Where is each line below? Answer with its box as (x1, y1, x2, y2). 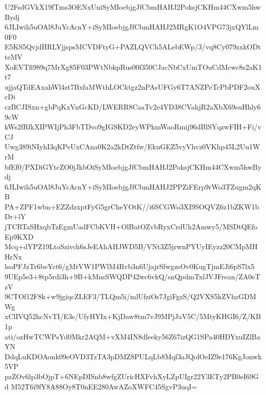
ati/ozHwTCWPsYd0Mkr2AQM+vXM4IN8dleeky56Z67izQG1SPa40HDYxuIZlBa (5, 331, 260, 341)
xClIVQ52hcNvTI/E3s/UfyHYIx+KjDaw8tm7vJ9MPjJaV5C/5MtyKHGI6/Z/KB (5, 311, 261, 322)
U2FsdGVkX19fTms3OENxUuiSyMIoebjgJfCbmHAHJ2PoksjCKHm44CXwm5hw (5, 2, 261, 12)
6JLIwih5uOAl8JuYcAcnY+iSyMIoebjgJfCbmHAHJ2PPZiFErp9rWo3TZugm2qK (5, 181, 261, 192)
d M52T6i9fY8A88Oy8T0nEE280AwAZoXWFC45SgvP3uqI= (5, 381, 197, 391)
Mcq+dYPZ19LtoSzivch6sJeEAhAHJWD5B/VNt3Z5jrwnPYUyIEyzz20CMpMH (5, 241, 258, 252)
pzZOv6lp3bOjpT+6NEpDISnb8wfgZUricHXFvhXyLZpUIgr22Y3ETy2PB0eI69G (5, 371, 259, 381)
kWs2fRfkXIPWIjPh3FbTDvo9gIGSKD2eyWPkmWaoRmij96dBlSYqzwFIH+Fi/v (5, 121, 261, 132)
